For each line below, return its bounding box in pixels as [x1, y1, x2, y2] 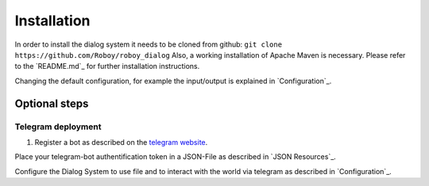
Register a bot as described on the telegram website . [34, 137, 208, 146]
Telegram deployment [14, 121, 102, 132]
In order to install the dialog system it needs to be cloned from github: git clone [14, 40, 282, 49]
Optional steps [14, 97, 89, 110]
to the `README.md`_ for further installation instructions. [14, 62, 200, 71]
